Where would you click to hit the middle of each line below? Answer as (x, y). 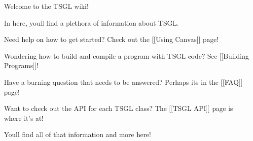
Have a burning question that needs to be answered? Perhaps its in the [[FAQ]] (123, 82)
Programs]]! (21, 65)
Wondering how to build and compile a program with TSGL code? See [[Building (126, 55)
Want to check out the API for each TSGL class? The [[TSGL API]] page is (119, 108)
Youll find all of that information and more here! (78, 134)
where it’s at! (24, 118)
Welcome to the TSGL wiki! (46, 6)
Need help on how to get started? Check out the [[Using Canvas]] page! (111, 39)
